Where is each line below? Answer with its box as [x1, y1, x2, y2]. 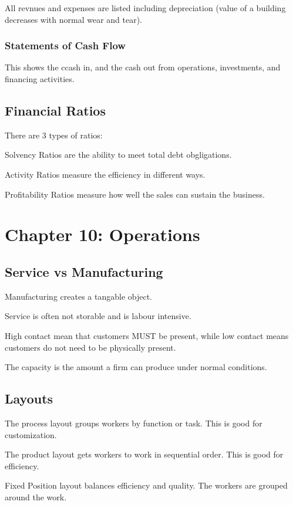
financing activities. [5, 73, 75, 84]
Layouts [5, 389, 53, 408]
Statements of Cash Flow [5, 38, 126, 53]
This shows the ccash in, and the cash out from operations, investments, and [5, 61, 281, 73]
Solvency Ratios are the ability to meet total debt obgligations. [5, 148, 232, 161]
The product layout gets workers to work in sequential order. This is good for [5, 448, 284, 460]
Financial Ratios [5, 101, 106, 119]
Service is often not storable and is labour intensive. [5, 310, 191, 322]
